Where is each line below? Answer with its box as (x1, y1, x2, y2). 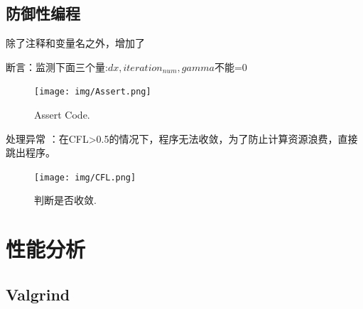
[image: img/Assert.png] (34, 87, 151, 97)
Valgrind (6, 283, 70, 305)
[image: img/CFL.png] (34, 172, 136, 183)
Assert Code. (34, 107, 90, 122)
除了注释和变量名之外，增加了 (6, 36, 145, 50)
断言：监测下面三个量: (6, 59, 108, 74)
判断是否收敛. (34, 193, 97, 207)
